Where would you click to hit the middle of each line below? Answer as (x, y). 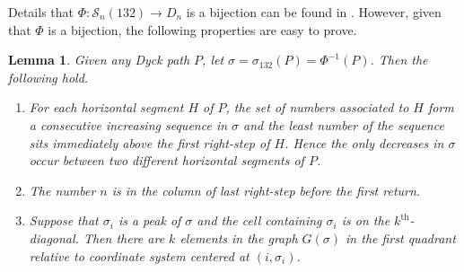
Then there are (124, 237)
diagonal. (54, 237)
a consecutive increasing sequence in (128, 124)
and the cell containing (259, 220)
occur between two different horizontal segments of (166, 160)
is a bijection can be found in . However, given (314, 12)
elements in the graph (239, 237)
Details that (41, 12)
